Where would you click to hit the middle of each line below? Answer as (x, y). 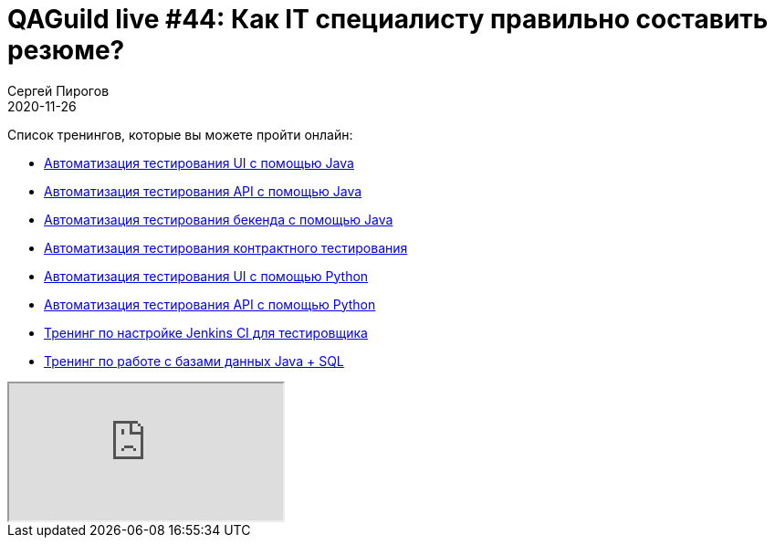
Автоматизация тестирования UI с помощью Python (206, 276)
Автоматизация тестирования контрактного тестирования (226, 247)
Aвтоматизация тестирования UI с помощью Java (199, 162)
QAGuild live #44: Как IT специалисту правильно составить (388, 19)
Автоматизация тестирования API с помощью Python (210, 304)
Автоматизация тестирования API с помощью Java (203, 191)
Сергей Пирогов (58, 90)
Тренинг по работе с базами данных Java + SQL (194, 361)
